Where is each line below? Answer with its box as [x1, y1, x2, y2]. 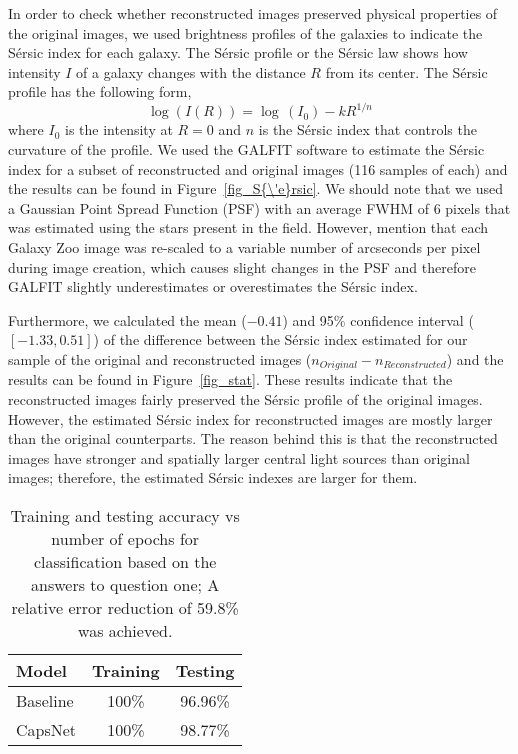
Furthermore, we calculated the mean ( [8, 309, 247, 330]
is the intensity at [65, 119, 173, 140]
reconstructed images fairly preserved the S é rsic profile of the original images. [8, 389, 483, 410]
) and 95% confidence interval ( [282, 309, 474, 330]
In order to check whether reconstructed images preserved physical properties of [8, 3, 498, 23]
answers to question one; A [31, 573, 220, 597]
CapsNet [16, 718, 77, 742]
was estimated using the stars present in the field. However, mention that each [8, 217, 489, 238]
